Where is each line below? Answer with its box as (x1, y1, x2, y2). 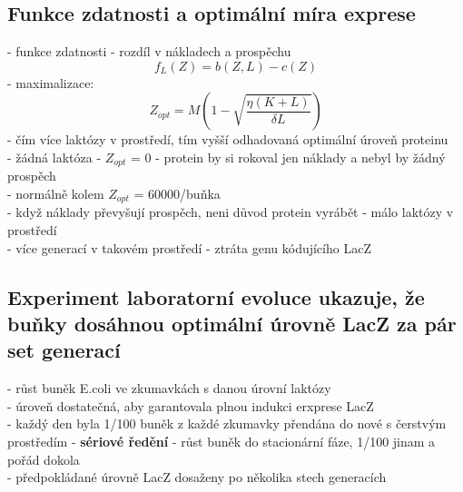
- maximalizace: (7, 73, 94, 92)
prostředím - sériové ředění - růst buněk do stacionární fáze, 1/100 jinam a (7, 432, 436, 451)
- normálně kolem (7, 184, 104, 203)
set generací (7, 336, 121, 364)
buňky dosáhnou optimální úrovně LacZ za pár (7, 310, 457, 338)
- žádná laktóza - (7, 147, 102, 166)
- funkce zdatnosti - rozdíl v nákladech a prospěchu (7, 42, 291, 61)
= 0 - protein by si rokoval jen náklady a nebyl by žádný (130, 147, 446, 166)
